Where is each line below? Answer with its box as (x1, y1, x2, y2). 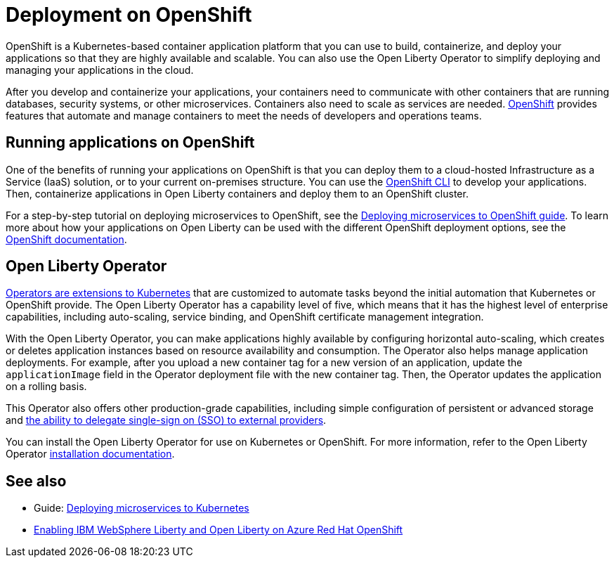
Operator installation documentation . (6, 448, 175, 460)
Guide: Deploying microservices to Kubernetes (34, 502, 249, 515)
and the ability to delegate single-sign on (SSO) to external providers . (6, 414, 327, 427)
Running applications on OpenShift (6, 134, 255, 152)
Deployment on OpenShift (6, 3, 252, 27)
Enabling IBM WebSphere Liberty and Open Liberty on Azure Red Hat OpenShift (34, 524, 403, 536)
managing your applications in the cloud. (6, 63, 194, 76)
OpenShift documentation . (6, 233, 127, 245)
